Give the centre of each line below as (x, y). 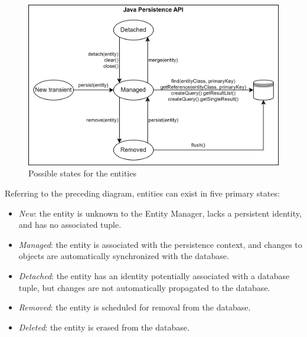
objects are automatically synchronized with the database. (124, 256)
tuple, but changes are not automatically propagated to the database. (144, 287)
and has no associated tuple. (70, 225)
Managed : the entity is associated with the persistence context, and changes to (160, 244)
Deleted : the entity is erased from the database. (104, 327)
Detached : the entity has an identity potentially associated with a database (154, 276)
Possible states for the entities (82, 173)
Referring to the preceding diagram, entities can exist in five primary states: (142, 193)
